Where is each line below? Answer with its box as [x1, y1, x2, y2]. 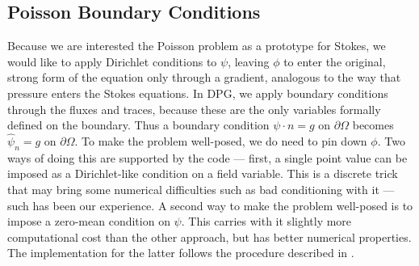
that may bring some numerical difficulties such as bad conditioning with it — [7, 180, 395, 197]
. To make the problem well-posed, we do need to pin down [74, 132, 367, 149]
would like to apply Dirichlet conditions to [7, 53, 217, 70]
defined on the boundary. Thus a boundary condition [7, 116, 270, 133]
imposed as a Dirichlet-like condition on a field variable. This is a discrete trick [7, 165, 398, 182]
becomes [352, 116, 394, 133]
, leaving [228, 53, 270, 70]
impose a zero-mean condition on [7, 213, 170, 230]
